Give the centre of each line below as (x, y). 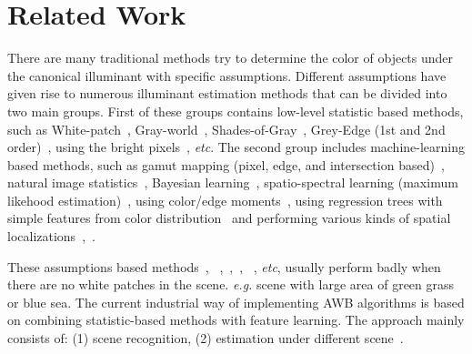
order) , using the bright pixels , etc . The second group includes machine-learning (236, 147)
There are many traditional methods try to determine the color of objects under (231, 58)
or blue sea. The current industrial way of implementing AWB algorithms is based (236, 302)
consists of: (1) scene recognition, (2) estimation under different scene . (206, 338)
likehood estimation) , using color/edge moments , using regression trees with (225, 200)
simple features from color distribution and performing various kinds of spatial (229, 218)
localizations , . (51, 236)
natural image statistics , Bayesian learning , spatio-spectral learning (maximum (233, 182)
